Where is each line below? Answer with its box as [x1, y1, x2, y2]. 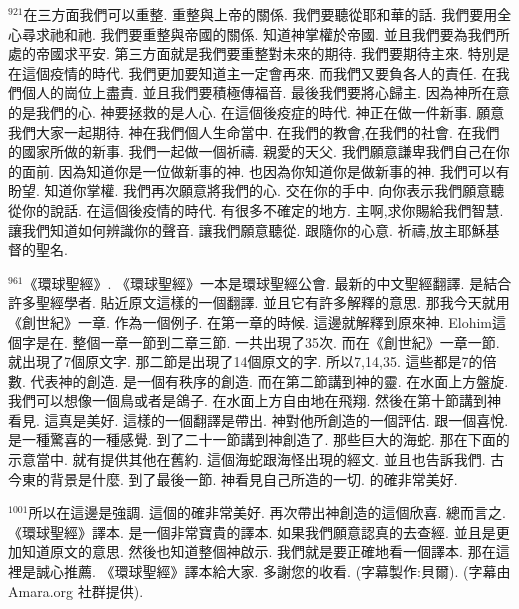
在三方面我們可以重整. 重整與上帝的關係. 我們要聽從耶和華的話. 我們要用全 [23, 4, 512, 24]
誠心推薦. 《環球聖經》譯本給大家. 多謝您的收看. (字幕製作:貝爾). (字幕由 [35, 561, 511, 582]
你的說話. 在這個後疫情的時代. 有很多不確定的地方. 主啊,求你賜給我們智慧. [21, 199, 504, 220]
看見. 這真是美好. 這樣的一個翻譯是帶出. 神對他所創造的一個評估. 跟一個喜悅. [8, 409, 509, 430]
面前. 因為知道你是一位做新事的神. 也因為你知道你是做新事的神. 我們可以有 [21, 160, 510, 181]
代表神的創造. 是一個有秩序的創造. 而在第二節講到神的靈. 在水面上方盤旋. [30, 370, 509, 391]
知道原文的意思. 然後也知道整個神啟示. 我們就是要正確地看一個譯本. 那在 [21, 541, 496, 562]
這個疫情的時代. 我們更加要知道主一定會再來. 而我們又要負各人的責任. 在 [21, 62, 496, 83]
